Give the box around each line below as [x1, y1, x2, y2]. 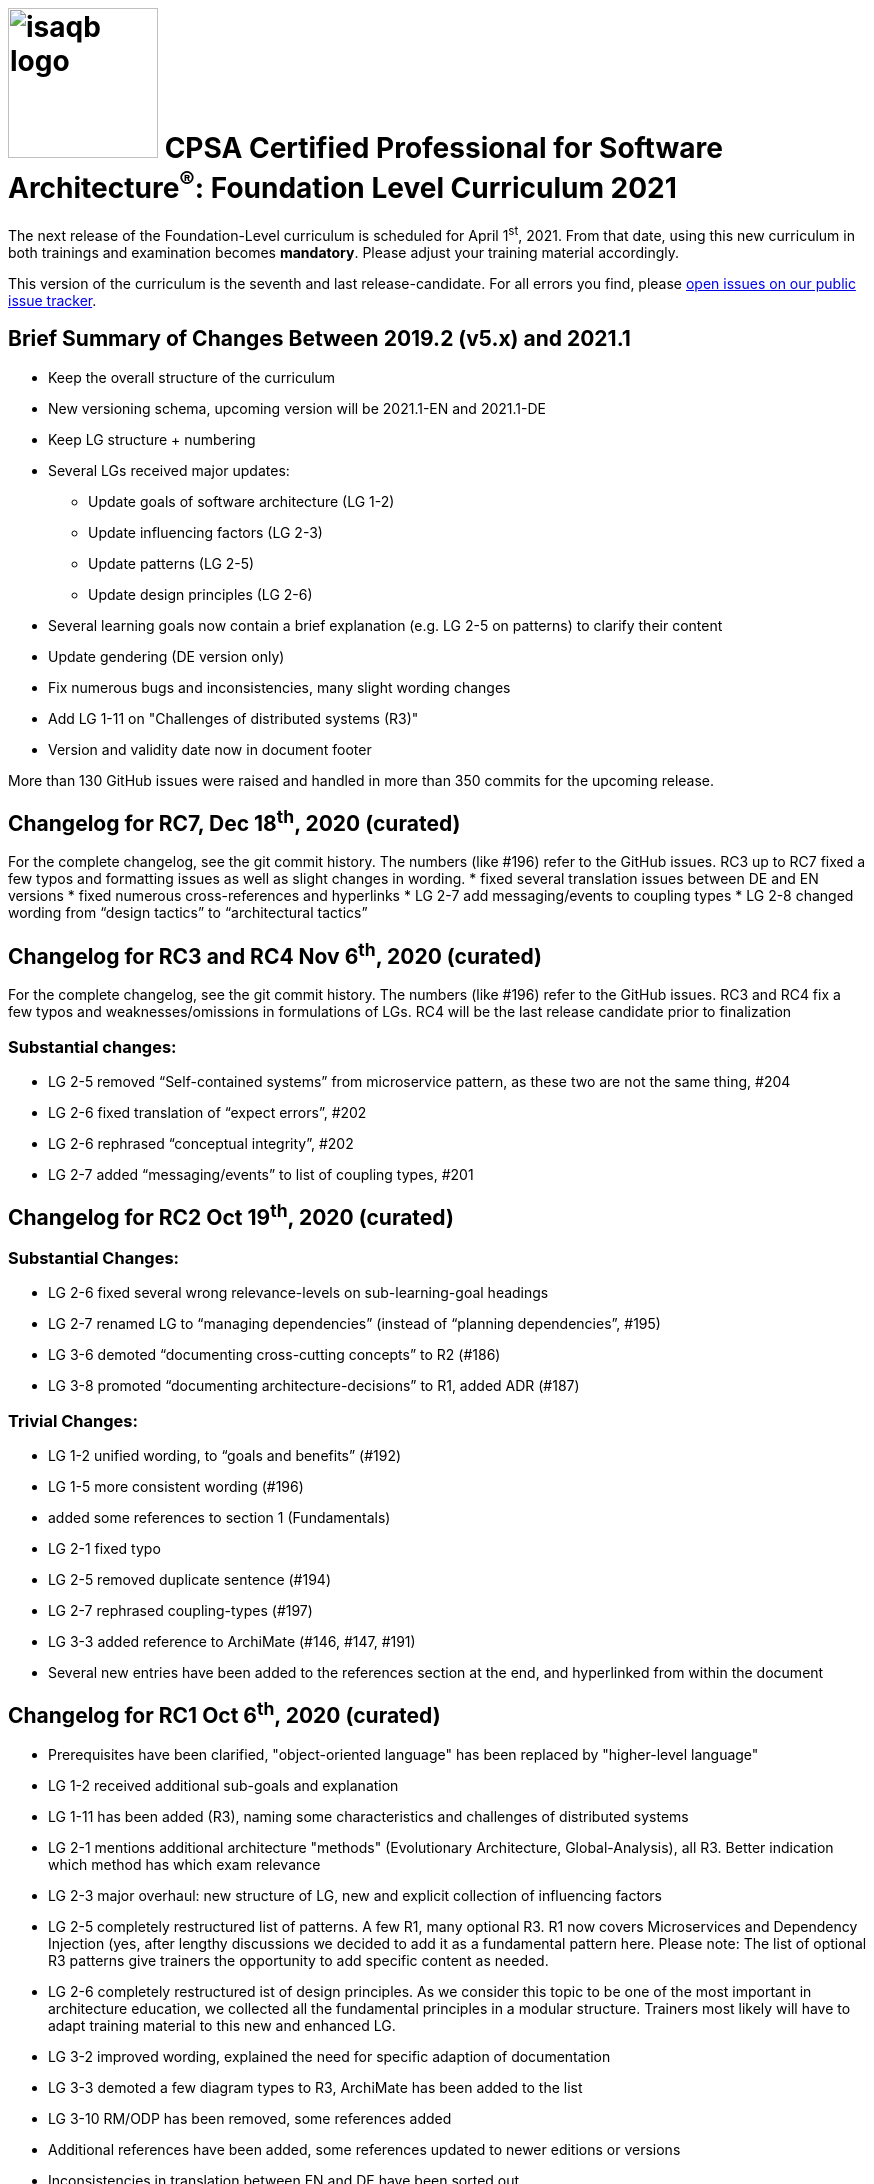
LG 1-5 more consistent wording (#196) [48, 1477, 304, 1495]
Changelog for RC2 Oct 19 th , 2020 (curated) [8, 1200, 454, 1231]
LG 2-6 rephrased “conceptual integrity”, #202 [48, 1135, 354, 1153]
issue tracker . [8, 291, 97, 309]
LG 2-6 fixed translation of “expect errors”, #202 [48, 1104, 367, 1122]
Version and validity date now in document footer [48, 740, 372, 758]
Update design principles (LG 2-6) [88, 585, 313, 603]
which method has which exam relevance [48, 1855, 321, 1873]
